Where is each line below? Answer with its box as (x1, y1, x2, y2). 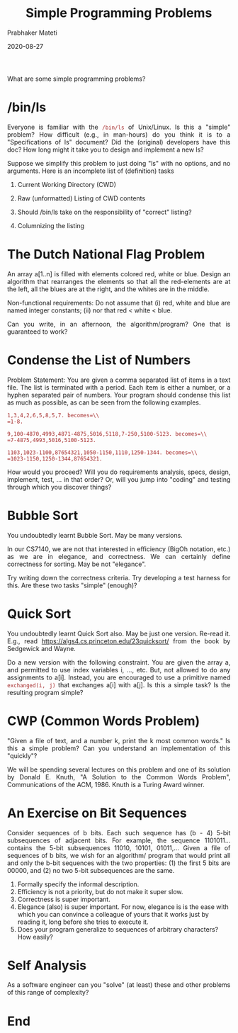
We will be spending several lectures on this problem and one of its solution (7, 765, 231, 774)
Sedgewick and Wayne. (7, 644, 76, 653)
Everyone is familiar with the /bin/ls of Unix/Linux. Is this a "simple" (7, 123, 231, 131)
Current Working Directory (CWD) (17, 180, 116, 188)
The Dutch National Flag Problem (7, 247, 205, 263)
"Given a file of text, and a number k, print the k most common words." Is (7, 736, 231, 745)
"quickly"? (7, 751, 38, 760)
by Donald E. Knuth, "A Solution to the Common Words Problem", (7, 772, 231, 781)
